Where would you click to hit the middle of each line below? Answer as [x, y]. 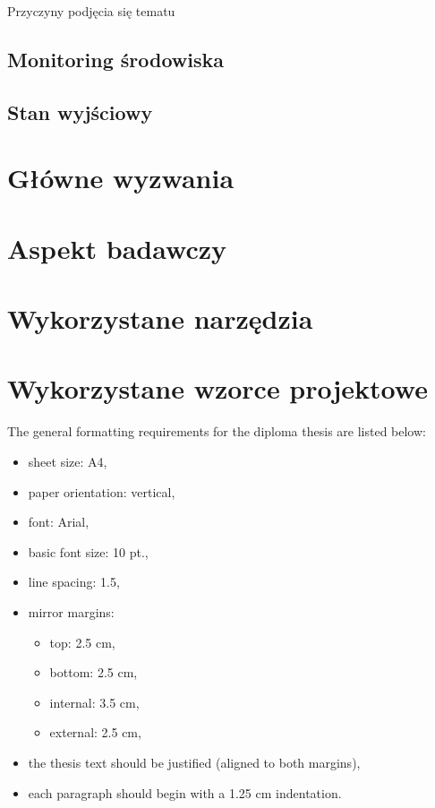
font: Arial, [59, 522]
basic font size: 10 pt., [88, 551]
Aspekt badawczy [117, 248]
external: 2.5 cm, [95, 732]
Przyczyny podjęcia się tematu [91, 11]
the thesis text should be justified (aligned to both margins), [194, 762]
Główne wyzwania [121, 178]
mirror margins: [71, 611]
